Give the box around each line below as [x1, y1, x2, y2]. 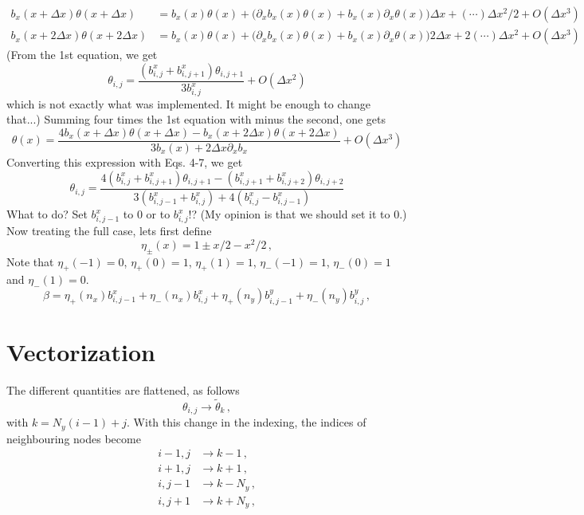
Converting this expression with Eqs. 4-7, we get [6, 154, 243, 171]
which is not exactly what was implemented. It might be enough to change [6, 95, 371, 112]
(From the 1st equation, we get [6, 46, 158, 63]
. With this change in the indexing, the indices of [127, 414, 366, 430]
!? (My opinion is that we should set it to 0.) [188, 206, 407, 222]
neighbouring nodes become [6, 430, 141, 446]
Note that [6, 253, 54, 269]
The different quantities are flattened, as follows [6, 382, 240, 398]
